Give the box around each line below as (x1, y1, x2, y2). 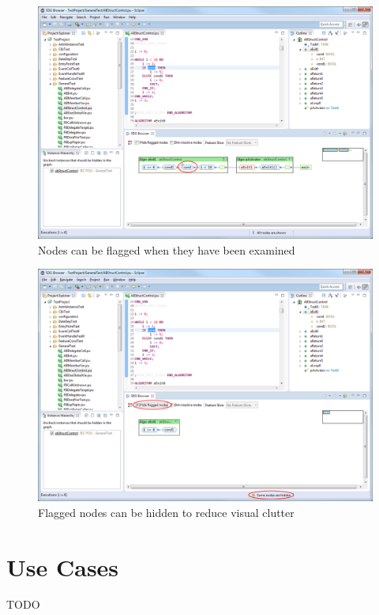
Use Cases (6, 550, 119, 583)
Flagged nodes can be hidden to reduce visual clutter (38, 504, 295, 520)
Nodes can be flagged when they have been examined (38, 241, 295, 258)
